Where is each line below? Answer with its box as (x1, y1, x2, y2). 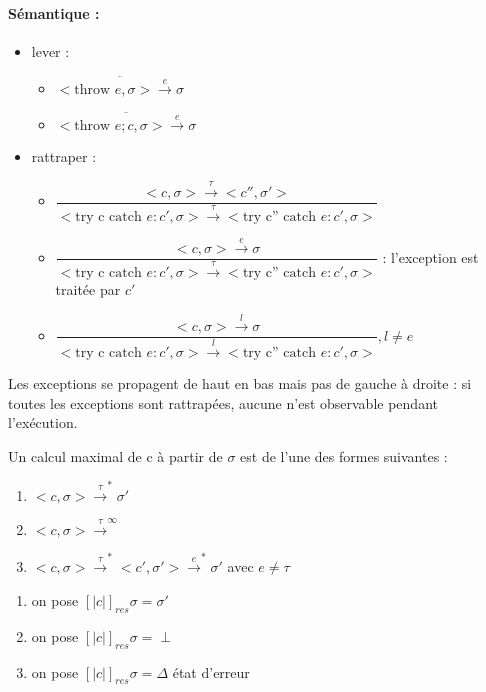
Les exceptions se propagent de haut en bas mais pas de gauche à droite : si (8, 373, 472, 394)
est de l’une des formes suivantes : (240, 445, 448, 466)
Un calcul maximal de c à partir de (8, 445, 223, 466)
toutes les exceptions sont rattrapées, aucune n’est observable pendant (8, 392, 438, 413)
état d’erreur (172, 661, 250, 682)
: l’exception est (382, 246, 479, 267)
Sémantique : (8, 2, 100, 23)
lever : (31, 40, 70, 61)
